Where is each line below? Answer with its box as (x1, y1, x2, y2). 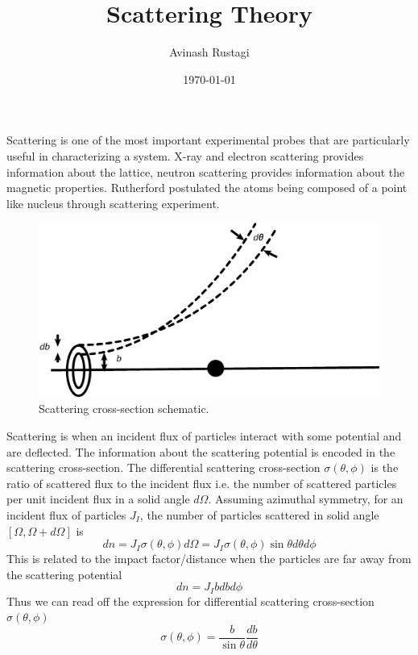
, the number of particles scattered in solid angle (139, 506, 379, 523)
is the (370, 459, 399, 476)
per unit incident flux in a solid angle (6, 490, 190, 507)
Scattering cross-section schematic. (39, 400, 209, 417)
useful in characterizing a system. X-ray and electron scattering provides (6, 147, 364, 164)
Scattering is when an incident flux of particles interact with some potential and (6, 428, 402, 444)
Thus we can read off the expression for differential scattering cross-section (6, 592, 375, 609)
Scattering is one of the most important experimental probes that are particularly (6, 131, 410, 148)
